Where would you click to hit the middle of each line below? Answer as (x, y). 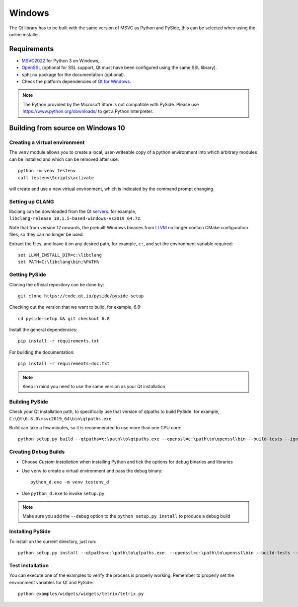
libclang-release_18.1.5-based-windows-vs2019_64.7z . (75, 218)
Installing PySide (30, 532)
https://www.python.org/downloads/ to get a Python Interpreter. (88, 111)
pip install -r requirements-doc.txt (64, 364)
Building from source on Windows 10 (67, 128)
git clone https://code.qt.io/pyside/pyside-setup (81, 296)
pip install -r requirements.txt (59, 341)
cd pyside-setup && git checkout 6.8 (64, 318)
